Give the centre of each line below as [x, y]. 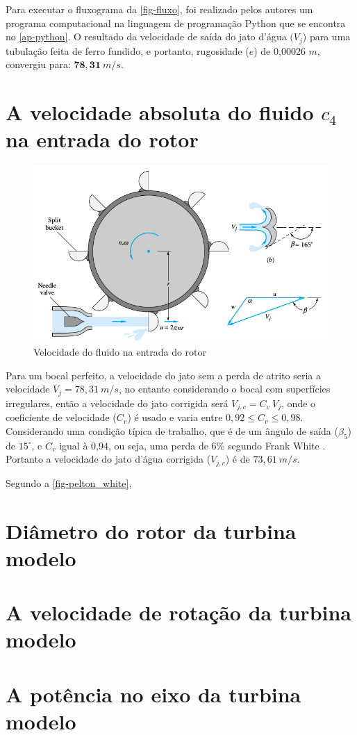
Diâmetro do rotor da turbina [151, 530]
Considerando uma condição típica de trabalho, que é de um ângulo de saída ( [172, 430]
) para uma [326, 36]
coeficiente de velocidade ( [61, 417]
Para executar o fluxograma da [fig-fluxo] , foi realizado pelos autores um [159, 9]
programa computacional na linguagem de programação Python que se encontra [176, 23]
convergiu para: [38, 64]
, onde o [299, 403]
